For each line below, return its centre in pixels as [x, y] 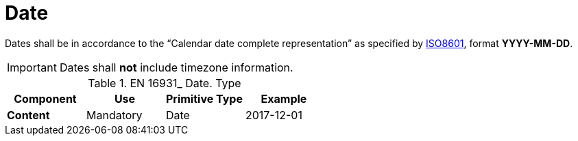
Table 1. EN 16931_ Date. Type [165, 83]
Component [45, 98]
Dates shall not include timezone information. [176, 67]
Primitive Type [204, 98]
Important [32, 67]
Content [28, 115]
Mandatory [114, 115]
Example [284, 98]
